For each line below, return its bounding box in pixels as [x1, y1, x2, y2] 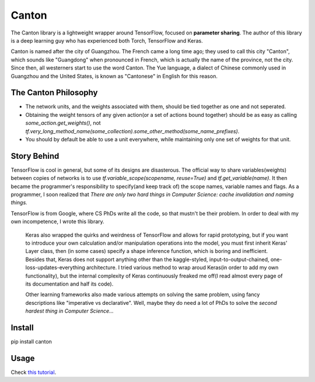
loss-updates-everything [25, 264, 86, 271]
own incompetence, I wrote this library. [10, 218, 104, 225]
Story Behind [10, 151, 60, 161]
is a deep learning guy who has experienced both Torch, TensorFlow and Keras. [10, 37, 204, 44]
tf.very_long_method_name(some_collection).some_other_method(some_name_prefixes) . [25, 127, 240, 134]
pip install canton [10, 338, 52, 345]
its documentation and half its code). [25, 280, 114, 287]
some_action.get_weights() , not [25, 120, 101, 127]
